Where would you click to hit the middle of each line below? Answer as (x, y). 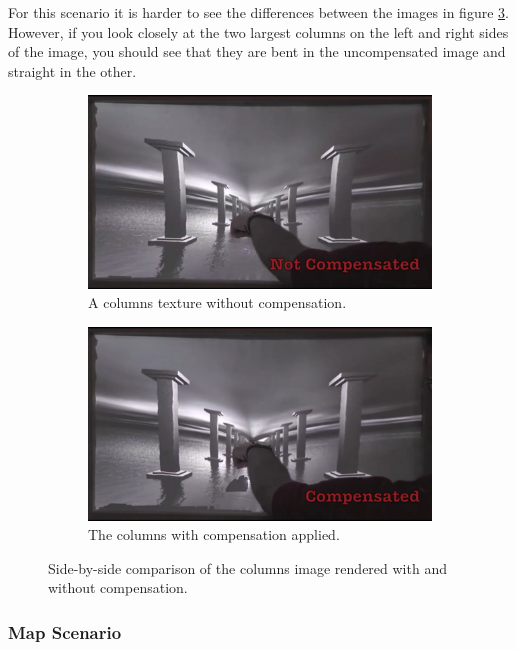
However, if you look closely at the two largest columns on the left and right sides (258, 31)
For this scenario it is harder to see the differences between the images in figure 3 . (258, 12)
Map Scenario (65, 631)
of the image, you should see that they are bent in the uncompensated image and (257, 51)
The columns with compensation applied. (214, 534)
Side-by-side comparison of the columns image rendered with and (247, 567)
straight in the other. (72, 70)
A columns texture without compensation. (217, 302)
